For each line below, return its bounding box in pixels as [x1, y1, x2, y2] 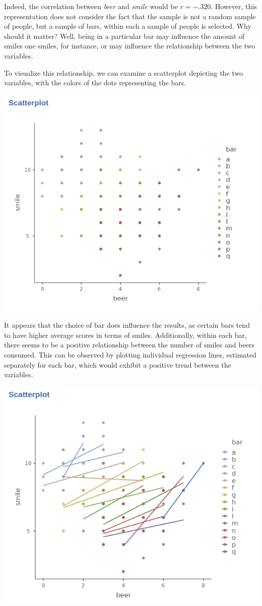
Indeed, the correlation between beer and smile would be [4, 1, 178, 11]
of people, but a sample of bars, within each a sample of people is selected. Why [4, 21, 251, 31]
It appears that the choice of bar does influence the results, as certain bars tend [4, 320, 250, 330]
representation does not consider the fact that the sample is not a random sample [4, 11, 256, 21]
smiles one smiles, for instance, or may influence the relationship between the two [4, 40, 255, 51]
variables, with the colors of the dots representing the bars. [4, 77, 186, 88]
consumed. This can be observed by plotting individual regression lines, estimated [4, 349, 256, 360]
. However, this [211, 1, 257, 11]
